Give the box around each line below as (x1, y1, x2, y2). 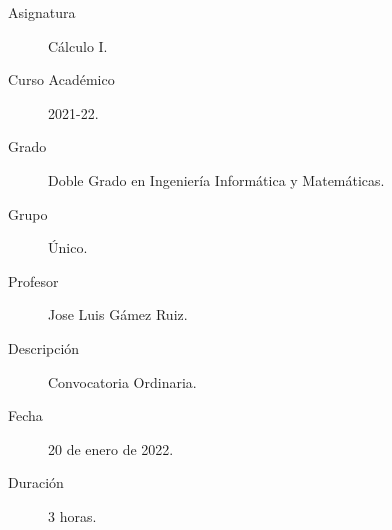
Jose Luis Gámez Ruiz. (48, 304, 188, 325)
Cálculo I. (48, 35, 108, 56)
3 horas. (48, 505, 97, 526)
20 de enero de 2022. (48, 438, 174, 459)
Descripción (8, 337, 80, 358)
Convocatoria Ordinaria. (48, 371, 197, 392)
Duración (8, 472, 64, 493)
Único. (48, 237, 88, 258)
